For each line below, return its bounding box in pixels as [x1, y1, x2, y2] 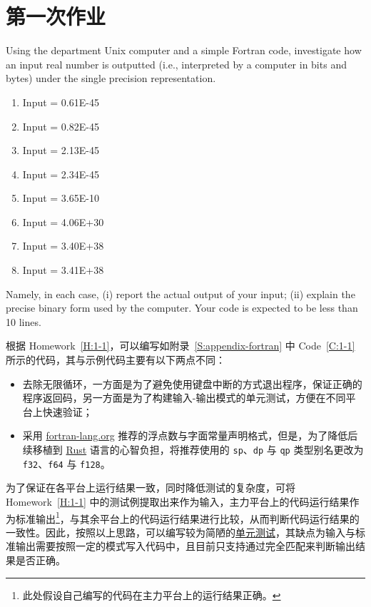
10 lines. [6, 314, 41, 329]
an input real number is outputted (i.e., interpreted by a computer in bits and [6, 56, 347, 71]
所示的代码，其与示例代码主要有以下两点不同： [6, 352, 225, 367]
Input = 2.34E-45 [22, 166, 99, 181]
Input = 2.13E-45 [22, 143, 99, 158]
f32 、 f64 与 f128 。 [22, 456, 111, 471]
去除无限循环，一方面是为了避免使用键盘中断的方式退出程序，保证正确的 [22, 376, 362, 391]
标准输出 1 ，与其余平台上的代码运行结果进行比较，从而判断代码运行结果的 [15, 509, 360, 526]
